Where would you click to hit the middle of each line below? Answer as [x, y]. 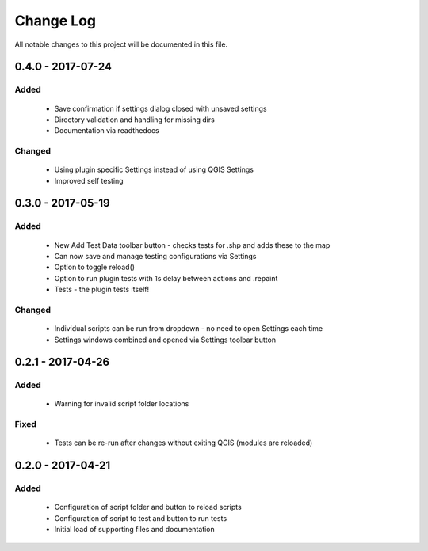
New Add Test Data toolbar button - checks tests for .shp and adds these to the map [192, 245]
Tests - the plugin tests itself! [102, 290]
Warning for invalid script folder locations [122, 404]
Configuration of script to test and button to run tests [141, 518]
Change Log [55, 21]
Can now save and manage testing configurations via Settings [155, 256]
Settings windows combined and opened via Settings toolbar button [165, 340]
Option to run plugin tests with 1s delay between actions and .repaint [166, 278]
